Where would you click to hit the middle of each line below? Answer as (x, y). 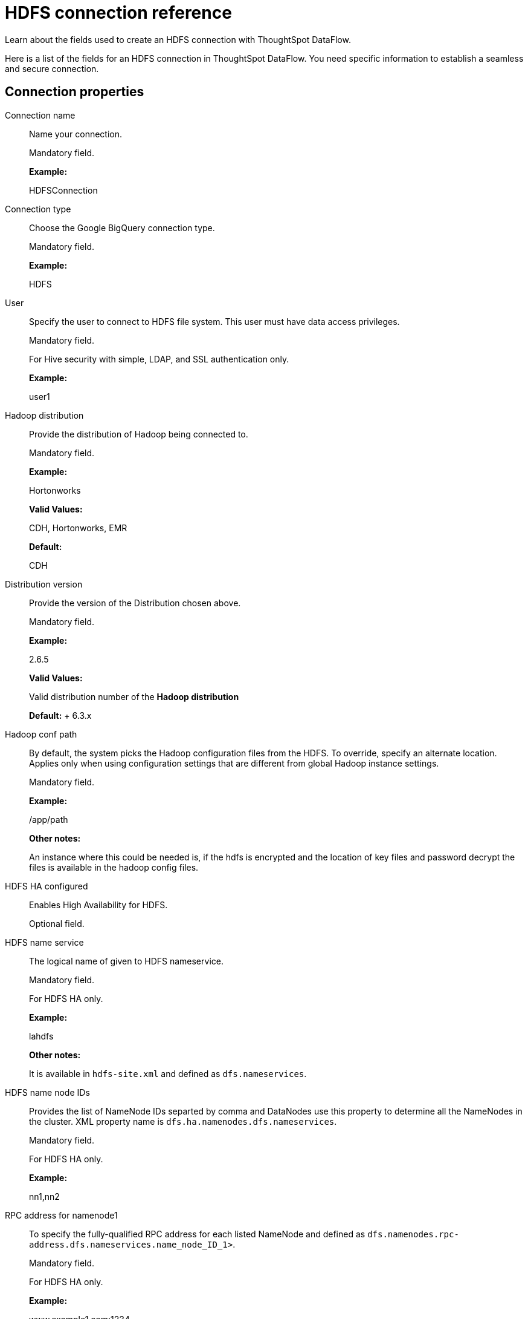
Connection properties (75, 92)
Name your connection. (76, 134)
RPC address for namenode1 (61, 1215)
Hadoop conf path (41, 734)
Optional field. (57, 923)
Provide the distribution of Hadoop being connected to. (139, 434)
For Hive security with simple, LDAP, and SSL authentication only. (159, 359)
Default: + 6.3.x (60, 715)
